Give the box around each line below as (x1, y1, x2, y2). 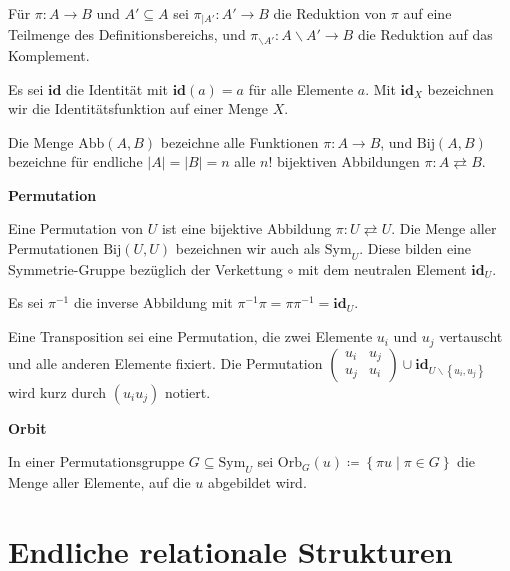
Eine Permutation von (8, 218, 144, 239)
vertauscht (439, 326, 503, 347)
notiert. (164, 381, 211, 402)
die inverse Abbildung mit (73, 292, 233, 313)
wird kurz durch (8, 381, 107, 402)
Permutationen (8, 238, 99, 259)
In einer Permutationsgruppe (8, 451, 185, 472)
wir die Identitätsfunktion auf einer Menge (8, 98, 268, 119)
